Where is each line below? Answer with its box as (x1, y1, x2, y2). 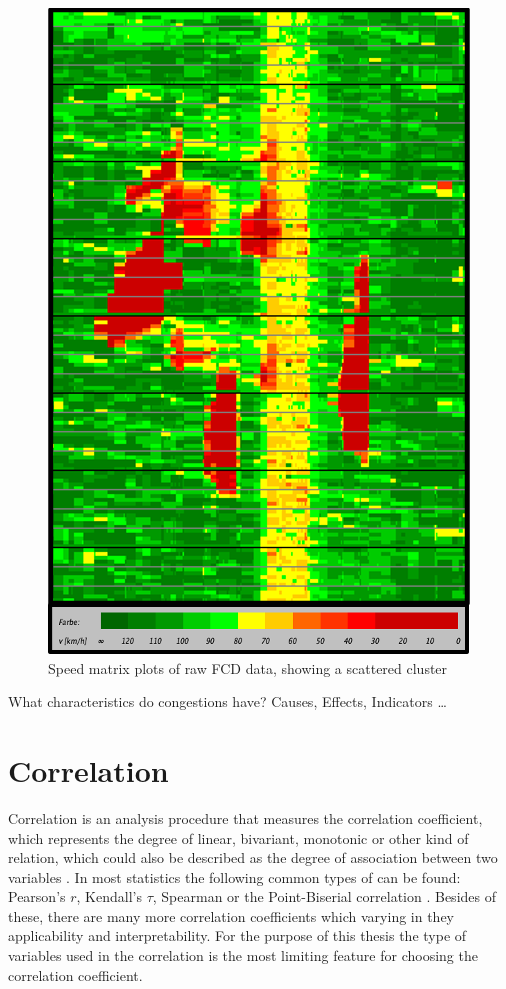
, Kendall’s (76, 886, 142, 907)
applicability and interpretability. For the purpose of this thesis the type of (8, 925, 467, 946)
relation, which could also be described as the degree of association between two (8, 847, 498, 868)
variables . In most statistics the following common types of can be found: (8, 866, 461, 887)
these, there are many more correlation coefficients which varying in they (8, 905, 455, 926)
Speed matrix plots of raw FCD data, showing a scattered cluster (48, 657, 448, 678)
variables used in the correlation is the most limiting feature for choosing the (8, 945, 478, 966)
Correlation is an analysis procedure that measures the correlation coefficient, (8, 807, 483, 828)
